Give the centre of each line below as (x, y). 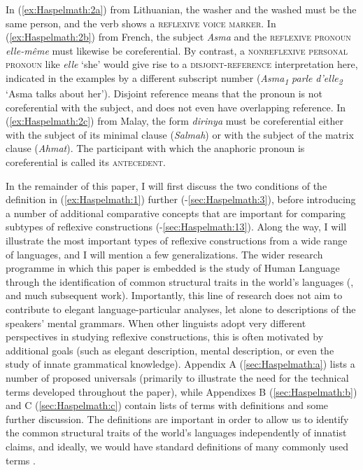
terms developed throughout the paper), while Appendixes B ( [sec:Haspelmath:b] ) (181, 391)
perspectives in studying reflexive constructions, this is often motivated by (165, 337)
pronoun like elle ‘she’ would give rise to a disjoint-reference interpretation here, (182, 64)
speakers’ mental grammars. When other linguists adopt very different (156, 323)
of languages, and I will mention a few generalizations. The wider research (164, 254)
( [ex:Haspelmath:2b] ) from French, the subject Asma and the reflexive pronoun (178, 37)
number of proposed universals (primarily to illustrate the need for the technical (177, 377)
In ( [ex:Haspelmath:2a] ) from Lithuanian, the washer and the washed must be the (181, 9)
